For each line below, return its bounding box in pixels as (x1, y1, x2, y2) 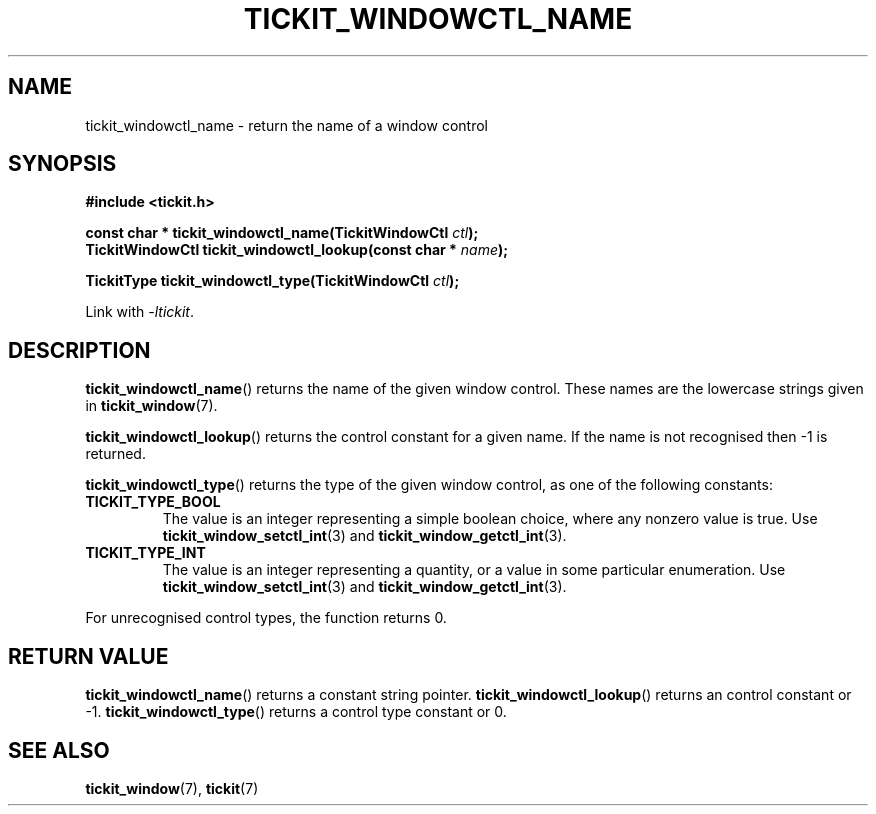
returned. (85, 445, 146, 463)
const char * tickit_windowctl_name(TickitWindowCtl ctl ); (85, 224, 479, 242)
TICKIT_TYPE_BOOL (85, 493, 221, 511)
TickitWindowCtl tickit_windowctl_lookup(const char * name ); (85, 241, 509, 259)
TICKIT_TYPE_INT (85, 544, 206, 562)
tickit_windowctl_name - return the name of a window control (85, 116, 488, 134)
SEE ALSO (8, 737, 110, 763)
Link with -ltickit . (85, 303, 195, 321)
